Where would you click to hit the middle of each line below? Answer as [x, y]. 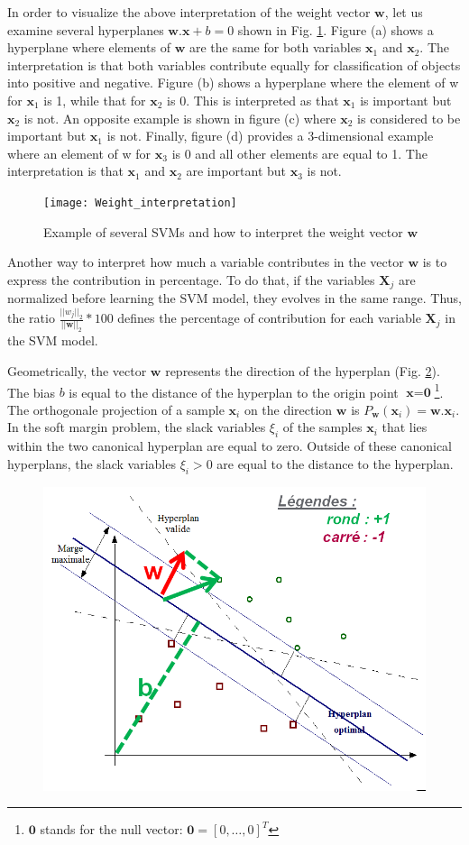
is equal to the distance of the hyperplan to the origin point [234, 392]
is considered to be [409, 118]
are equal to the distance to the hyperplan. [335, 463]
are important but [236, 171]
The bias [31, 392]
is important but [406, 100]
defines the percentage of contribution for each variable [269, 318]
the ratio [31, 318]
